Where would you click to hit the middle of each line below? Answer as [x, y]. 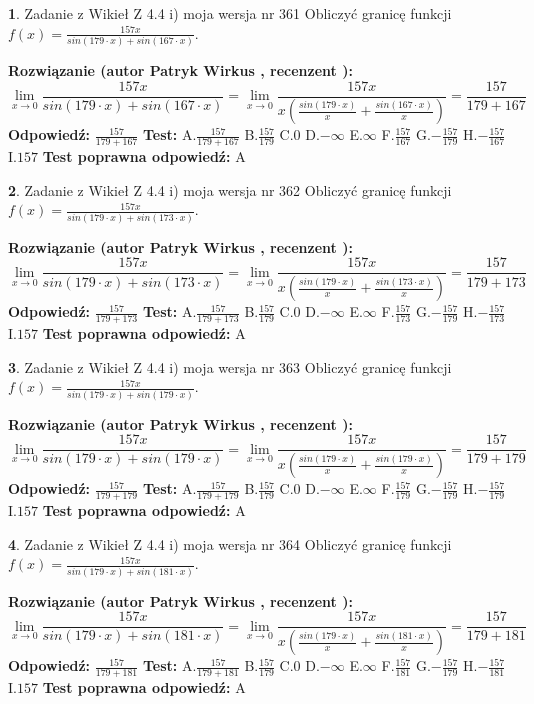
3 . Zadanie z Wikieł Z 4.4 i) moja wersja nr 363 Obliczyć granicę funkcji [230, 366]
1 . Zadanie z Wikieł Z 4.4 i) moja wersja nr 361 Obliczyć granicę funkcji [230, 13]
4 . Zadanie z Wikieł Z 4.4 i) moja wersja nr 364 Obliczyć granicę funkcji [230, 543]
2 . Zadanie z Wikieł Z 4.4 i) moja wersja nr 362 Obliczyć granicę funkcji [230, 189]
